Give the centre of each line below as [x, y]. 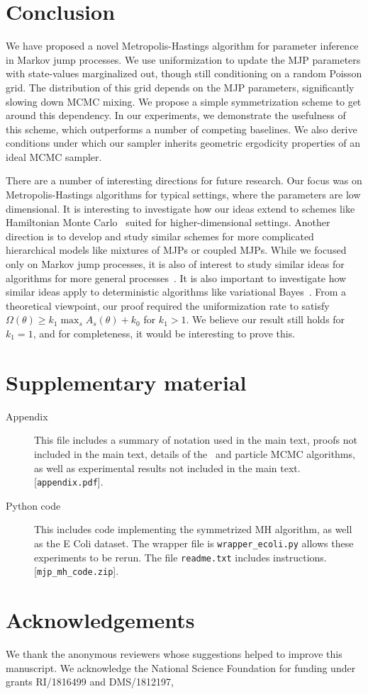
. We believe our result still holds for [266, 319]
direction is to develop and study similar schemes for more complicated [160, 236]
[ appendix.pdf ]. [69, 482]
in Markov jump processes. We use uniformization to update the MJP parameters [183, 59]
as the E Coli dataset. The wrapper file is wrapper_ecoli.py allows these [194, 543]
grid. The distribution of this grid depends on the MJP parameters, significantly [180, 87]
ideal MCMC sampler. [54, 156]
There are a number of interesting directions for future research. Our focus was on [184, 180]
